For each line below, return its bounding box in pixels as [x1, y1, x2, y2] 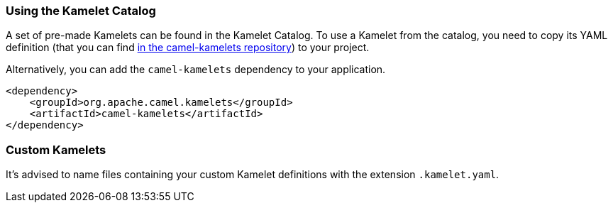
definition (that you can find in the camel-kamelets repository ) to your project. [6, 41, 370, 54]
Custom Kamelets [6, 142, 106, 157]
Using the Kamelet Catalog [6, 4, 156, 18]
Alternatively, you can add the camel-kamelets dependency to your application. [6, 63, 386, 76]
